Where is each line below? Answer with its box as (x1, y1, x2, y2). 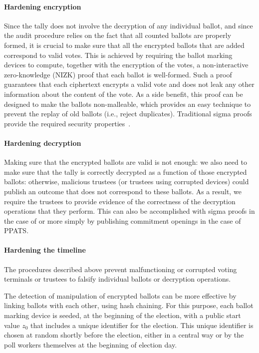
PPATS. (4, 225, 29, 236)
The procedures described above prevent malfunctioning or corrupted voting (4, 264, 237, 274)
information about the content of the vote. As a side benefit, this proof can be (4, 88, 243, 99)
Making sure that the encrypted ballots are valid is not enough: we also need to (4, 157, 247, 167)
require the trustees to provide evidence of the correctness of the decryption (4, 196, 236, 206)
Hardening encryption (4, 1, 81, 11)
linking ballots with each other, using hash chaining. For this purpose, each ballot (4, 300, 254, 311)
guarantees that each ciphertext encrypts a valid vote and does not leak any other (4, 79, 255, 89)
